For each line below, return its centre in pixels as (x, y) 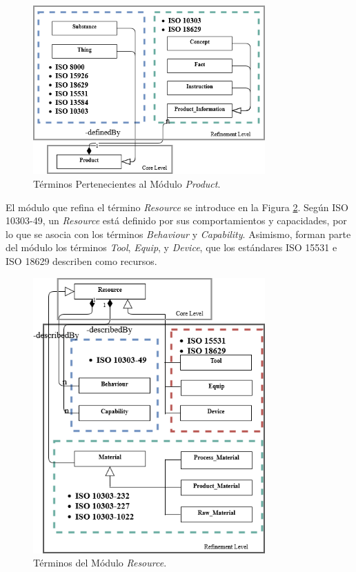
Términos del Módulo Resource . (100, 563)
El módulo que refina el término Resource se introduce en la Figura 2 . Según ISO (177, 207)
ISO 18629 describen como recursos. (81, 261)
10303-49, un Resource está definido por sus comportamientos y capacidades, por (176, 220)
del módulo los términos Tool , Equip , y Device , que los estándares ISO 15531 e (171, 247)
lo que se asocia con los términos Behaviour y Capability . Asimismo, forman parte (178, 234)
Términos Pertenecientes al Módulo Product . (127, 184)
